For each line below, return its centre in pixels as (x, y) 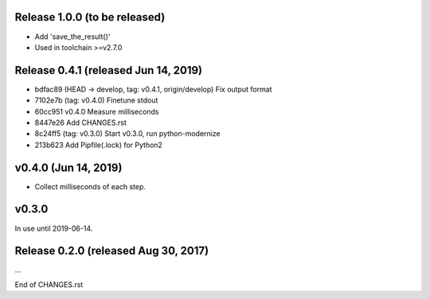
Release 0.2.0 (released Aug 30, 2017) (112, 251)
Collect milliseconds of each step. (90, 186)
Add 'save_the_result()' (72, 37)
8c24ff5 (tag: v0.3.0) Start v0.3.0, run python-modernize (127, 134)
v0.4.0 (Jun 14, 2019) (68, 167)
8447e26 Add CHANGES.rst (80, 122)
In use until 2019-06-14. (54, 228)
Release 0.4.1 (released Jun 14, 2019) (109, 70)
